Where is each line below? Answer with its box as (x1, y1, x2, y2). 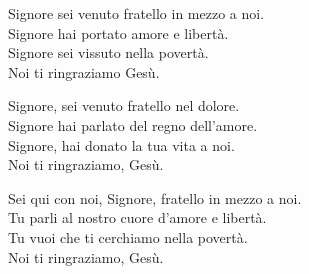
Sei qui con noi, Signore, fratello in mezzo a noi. (8, 187, 302, 208)
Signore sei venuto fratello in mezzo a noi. (8, 3, 265, 23)
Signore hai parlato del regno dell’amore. (8, 114, 258, 135)
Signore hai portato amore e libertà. (8, 22, 229, 43)
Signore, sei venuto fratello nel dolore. (8, 95, 240, 116)
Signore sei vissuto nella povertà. (8, 42, 209, 63)
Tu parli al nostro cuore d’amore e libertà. (8, 207, 267, 228)
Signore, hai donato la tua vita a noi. (8, 134, 235, 155)
